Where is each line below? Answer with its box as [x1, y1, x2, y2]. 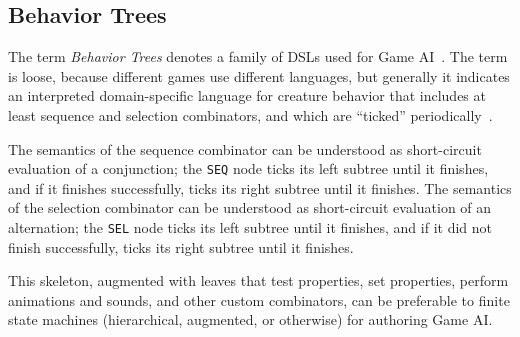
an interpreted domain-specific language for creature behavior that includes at [8, 85, 486, 106]
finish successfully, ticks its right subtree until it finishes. [8, 236, 354, 257]
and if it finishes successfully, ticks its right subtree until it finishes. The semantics [8, 177, 512, 198]
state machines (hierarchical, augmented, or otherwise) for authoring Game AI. [8, 309, 493, 330]
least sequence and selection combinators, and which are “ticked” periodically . [8, 104, 493, 125]
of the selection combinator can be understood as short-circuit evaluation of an [8, 197, 492, 218]
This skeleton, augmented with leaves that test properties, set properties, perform [8, 270, 509, 291]
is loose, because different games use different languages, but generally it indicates [8, 65, 510, 86]
